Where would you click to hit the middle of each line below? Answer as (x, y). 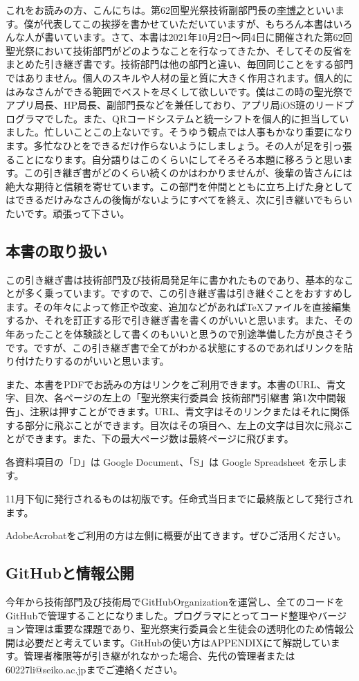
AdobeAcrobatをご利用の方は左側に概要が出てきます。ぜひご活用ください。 (176, 535)
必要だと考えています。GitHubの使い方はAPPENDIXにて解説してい (177, 642)
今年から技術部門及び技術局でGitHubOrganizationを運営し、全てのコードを (175, 601)
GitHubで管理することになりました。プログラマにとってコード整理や (162, 615)
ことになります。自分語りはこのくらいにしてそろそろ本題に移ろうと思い (179, 159)
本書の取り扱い (56, 250)
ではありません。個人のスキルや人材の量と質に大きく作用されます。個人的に (179, 77)
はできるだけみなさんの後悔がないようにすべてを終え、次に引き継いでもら (174, 200)
